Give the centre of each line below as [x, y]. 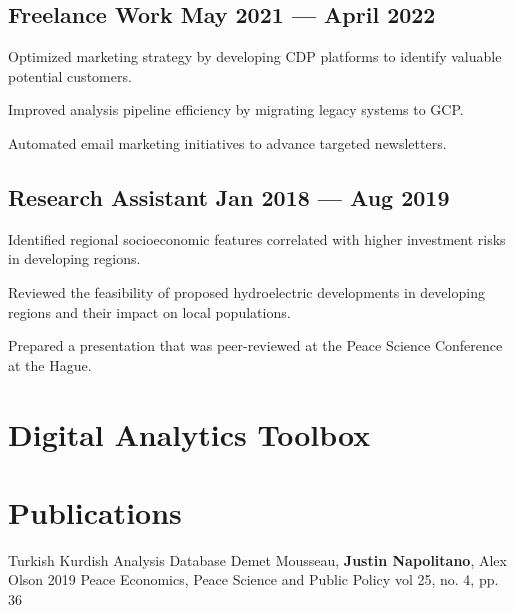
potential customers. [70, 75]
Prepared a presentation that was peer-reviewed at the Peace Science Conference [255, 345]
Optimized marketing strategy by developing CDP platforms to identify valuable [255, 56]
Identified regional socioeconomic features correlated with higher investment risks [257, 238]
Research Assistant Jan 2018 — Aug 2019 [229, 196]
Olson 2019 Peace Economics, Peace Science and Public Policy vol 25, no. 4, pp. [253, 579]
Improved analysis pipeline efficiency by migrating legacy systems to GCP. [236, 109]
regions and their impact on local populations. [149, 311]
